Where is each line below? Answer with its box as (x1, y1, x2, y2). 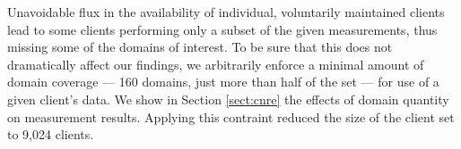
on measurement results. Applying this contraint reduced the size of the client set (7, 107, 455, 126)
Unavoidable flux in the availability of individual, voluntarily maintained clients (7, 3, 445, 21)
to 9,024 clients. (7, 125, 94, 144)
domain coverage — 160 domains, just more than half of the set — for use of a (7, 72, 439, 91)
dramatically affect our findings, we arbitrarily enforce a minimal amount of (7, 54, 424, 73)
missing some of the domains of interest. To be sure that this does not (7, 37, 393, 56)
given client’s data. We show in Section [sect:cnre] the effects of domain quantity (7, 89, 449, 108)
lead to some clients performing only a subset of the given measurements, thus (7, 20, 438, 38)
